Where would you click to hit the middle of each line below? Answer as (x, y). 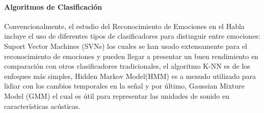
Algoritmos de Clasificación (53, 6)
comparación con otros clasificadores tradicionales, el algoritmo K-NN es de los (127, 66)
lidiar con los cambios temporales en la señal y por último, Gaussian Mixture (125, 86)
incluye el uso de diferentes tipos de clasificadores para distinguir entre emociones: (132, 36)
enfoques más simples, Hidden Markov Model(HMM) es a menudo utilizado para (130, 76)
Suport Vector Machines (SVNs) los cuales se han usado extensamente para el (126, 46)
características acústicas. (42, 106)
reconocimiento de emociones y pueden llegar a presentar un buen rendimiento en (131, 56)
